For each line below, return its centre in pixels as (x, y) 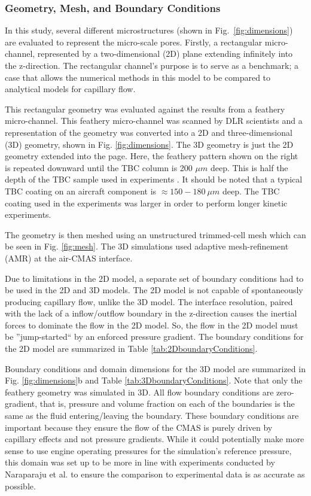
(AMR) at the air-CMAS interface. (69, 258)
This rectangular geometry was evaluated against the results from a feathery (145, 109)
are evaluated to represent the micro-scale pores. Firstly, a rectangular (134, 42)
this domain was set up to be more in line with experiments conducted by (140, 462)
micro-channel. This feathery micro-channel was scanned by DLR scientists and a (154, 121)
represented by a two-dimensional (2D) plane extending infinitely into (165, 54)
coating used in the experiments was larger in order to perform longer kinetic (146, 203)
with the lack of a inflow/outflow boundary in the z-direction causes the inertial (151, 313)
